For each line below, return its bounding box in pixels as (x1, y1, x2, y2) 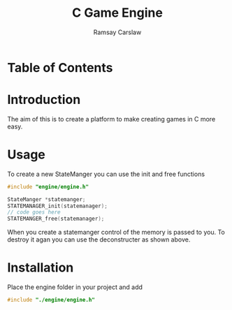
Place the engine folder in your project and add (7, 283, 143, 291)
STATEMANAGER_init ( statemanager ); (7, 202, 108, 209)
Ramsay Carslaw (93, 28, 142, 36)
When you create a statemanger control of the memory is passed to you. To (7, 228, 225, 237)
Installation (7, 260, 74, 276)
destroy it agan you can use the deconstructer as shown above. (7, 235, 191, 244)
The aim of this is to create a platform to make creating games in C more (7, 115, 216, 123)
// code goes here (7, 209, 61, 216)
